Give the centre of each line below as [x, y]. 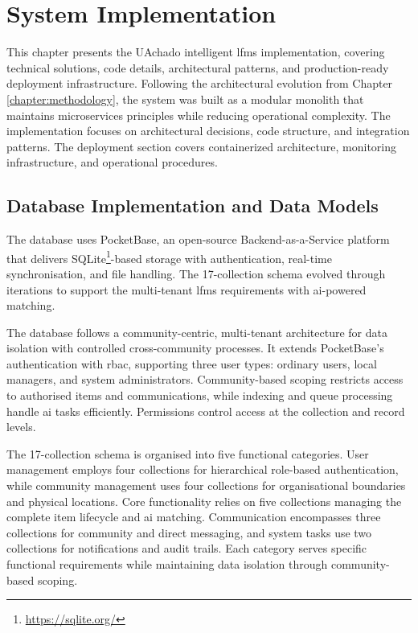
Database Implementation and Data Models [193, 206]
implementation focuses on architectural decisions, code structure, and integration [208, 131]
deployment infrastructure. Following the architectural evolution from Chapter [200, 83]
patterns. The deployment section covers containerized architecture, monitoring [201, 146]
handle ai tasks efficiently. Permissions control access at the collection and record [206, 411]
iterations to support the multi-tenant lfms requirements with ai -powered [186, 289]
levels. [21, 427]
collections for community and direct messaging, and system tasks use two [189, 532]
